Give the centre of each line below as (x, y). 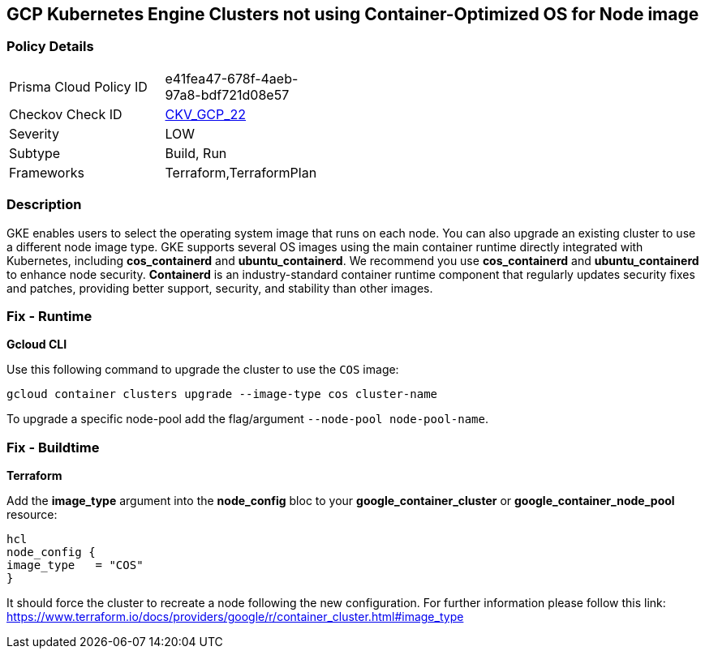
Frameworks (47, 172)
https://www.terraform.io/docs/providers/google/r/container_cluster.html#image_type (235, 617)
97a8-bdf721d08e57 (227, 94)
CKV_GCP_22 (206, 114)
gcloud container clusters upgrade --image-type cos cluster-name (222, 394)
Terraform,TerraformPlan (241, 172)
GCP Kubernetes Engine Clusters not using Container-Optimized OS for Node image (353, 14)
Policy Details (50, 47)
